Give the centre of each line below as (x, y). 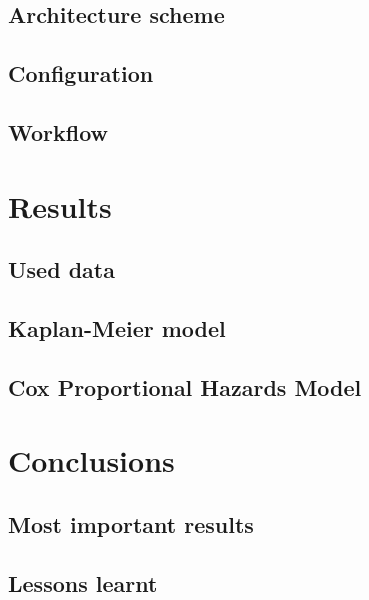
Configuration (81, 73)
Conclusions (91, 460)
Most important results (131, 523)
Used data (61, 269)
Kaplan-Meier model (117, 327)
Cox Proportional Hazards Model (185, 386)
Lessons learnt (83, 582)
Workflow (58, 131)
